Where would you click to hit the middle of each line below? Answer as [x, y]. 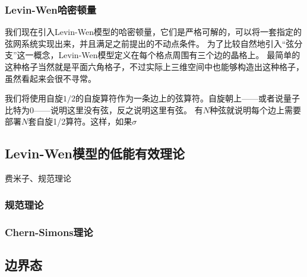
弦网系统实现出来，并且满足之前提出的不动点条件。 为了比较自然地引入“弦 [150, 43]
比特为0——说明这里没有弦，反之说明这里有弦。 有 [104, 109]
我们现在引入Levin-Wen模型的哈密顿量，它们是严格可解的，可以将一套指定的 [153, 32]
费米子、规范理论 [38, 178]
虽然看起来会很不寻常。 [50, 78]
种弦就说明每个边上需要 [255, 109]
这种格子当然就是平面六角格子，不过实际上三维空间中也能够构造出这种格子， [154, 66]
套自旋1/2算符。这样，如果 [80, 121]
